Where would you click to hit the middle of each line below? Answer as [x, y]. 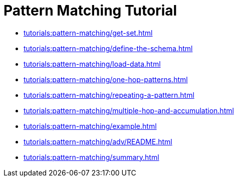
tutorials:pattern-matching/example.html [90, 126]
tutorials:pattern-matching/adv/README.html [98, 141]
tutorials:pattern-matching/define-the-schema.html [108, 48]
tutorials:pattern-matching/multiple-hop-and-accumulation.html [129, 110]
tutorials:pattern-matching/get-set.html [88, 33]
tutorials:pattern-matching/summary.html [91, 157]
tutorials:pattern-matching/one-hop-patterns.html [106, 79]
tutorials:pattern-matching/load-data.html [92, 64]
